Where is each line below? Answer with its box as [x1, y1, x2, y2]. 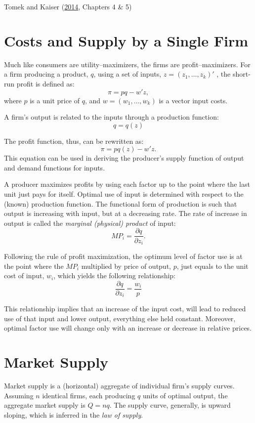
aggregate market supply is [4, 400, 85, 410]
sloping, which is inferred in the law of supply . [4, 409, 143, 420]
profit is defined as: [16, 78, 75, 88]
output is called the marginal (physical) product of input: [4, 217, 176, 228]
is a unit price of [30, 95, 80, 105]
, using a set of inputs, [93, 69, 162, 79]
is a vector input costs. [159, 95, 228, 105]
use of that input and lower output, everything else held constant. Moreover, [4, 313, 236, 323]
